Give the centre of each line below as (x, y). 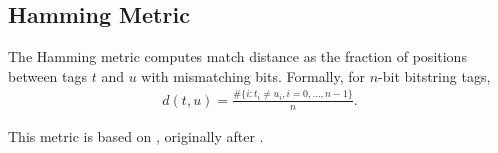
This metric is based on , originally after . (136, 135)
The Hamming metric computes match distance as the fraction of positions (237, 56)
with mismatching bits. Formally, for (253, 75)
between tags (48, 75)
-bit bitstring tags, (434, 75)
